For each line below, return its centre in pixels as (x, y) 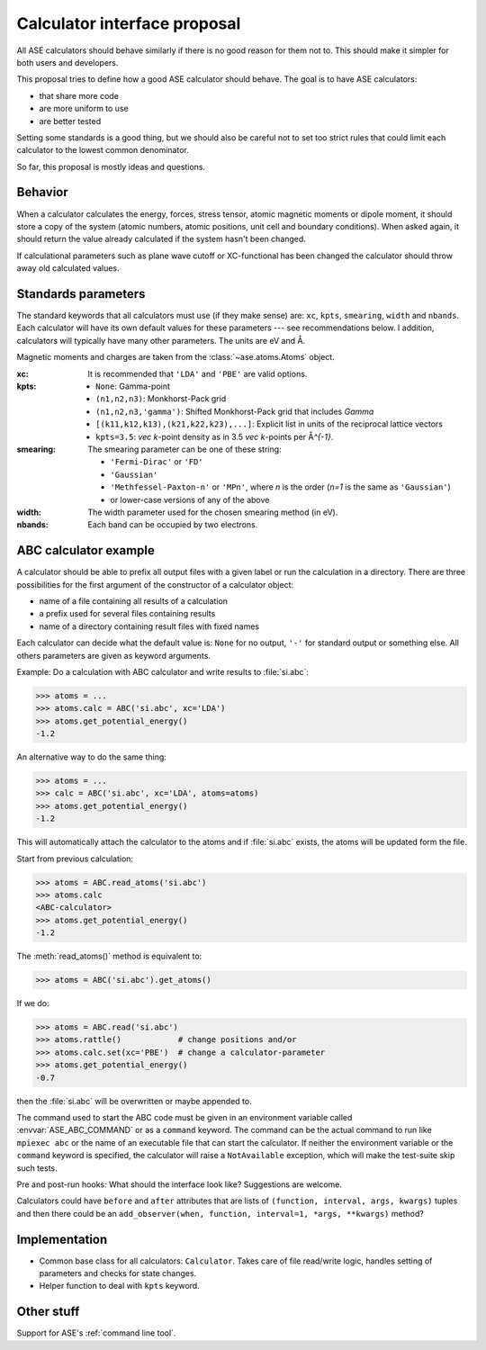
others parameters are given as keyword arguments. (114, 655)
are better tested (70, 121)
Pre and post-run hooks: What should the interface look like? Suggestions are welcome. (179, 1184)
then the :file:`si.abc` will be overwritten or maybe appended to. (134, 1101)
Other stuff (48, 1312)
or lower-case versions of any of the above (190, 499)
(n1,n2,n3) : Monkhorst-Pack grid (161, 399)
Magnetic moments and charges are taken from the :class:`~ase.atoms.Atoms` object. (175, 357)
